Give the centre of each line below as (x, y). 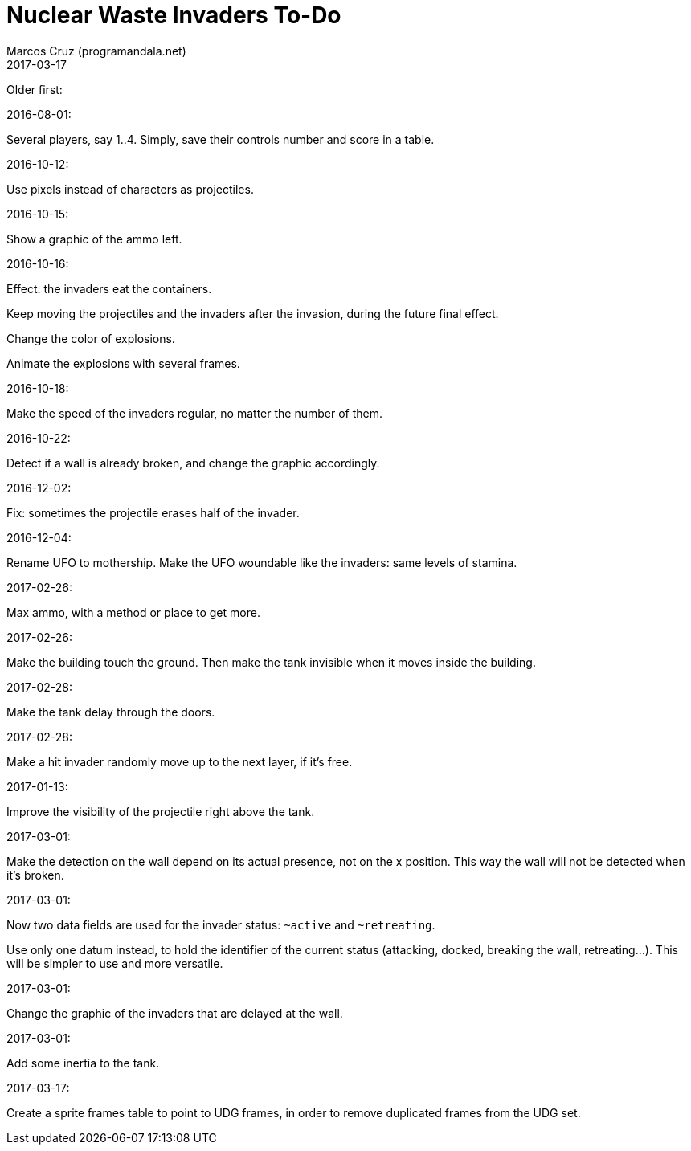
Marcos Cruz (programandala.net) (96, 51)
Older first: (35, 89)
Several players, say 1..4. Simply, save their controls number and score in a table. (221, 139)
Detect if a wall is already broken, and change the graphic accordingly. (193, 463)
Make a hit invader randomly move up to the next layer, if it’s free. (180, 761)
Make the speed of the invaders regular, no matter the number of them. (195, 413)
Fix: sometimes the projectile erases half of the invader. (153, 512)
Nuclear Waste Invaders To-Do (174, 15)
